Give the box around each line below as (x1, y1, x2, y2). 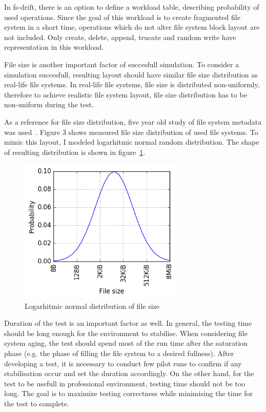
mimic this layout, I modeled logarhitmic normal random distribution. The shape (4, 136, 259, 147)
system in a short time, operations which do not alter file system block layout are (4, 22, 260, 32)
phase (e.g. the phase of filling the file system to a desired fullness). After (4, 347, 234, 358)
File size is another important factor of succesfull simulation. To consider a (4, 58, 239, 69)
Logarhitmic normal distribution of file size (25, 300, 159, 311)
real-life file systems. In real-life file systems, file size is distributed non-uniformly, (4, 79, 260, 90)
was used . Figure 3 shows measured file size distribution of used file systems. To (4, 126, 258, 137)
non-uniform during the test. (4, 99, 94, 110)
